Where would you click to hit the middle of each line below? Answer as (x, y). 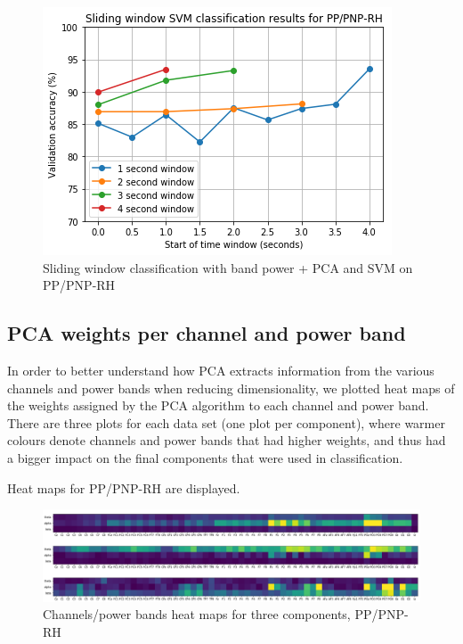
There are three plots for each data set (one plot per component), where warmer (226, 422)
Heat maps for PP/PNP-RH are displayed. (124, 487)
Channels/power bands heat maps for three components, (197, 614)
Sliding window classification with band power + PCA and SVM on (228, 267)
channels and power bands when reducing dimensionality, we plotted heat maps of (231, 388)
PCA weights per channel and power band (207, 333)
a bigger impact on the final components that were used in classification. (205, 457)
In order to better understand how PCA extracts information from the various (221, 370)
